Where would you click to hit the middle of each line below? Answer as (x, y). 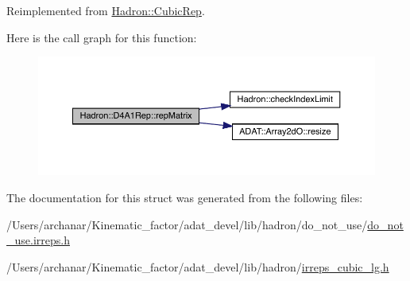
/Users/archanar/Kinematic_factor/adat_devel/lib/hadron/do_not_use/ (187, 224)
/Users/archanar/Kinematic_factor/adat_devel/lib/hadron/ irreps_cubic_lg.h (198, 266)
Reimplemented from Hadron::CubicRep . (106, 10)
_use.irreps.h (38, 240)
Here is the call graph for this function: (102, 37)
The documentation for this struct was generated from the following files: (185, 197)
